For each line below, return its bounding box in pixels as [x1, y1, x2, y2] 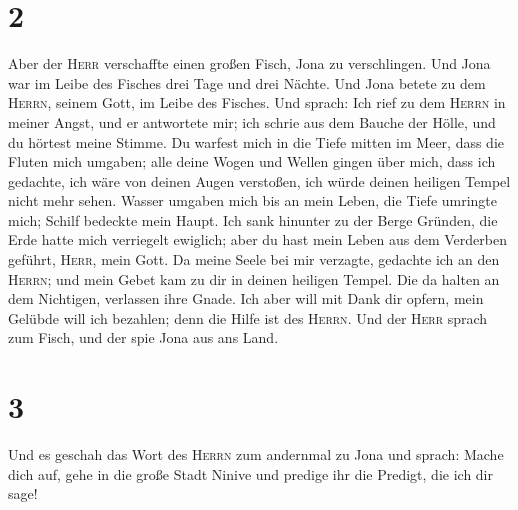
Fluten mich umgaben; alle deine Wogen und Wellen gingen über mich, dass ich [8, 151, 496, 172]
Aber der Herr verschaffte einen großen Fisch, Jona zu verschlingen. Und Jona [8, 53, 491, 74]
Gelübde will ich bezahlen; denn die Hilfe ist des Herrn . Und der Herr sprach [8, 307, 488, 328]
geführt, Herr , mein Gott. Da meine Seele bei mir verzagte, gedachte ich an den [8, 249, 500, 270]
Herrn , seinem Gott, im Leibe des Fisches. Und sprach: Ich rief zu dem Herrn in [8, 92, 506, 113]
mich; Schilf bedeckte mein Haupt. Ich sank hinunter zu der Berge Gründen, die [8, 209, 498, 230]
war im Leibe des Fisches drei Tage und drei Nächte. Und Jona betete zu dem [8, 72, 486, 93]
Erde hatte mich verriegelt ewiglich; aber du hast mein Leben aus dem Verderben [8, 229, 507, 250]
